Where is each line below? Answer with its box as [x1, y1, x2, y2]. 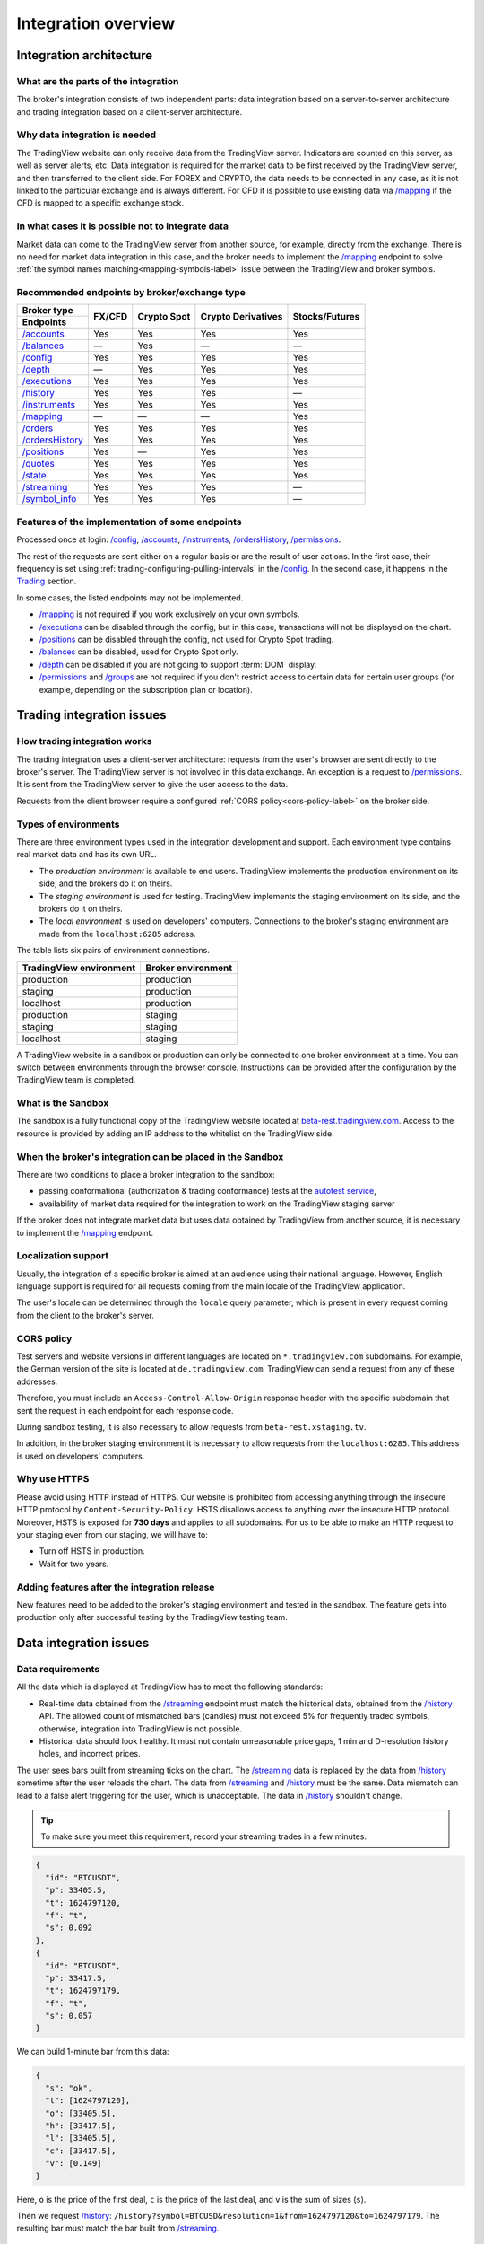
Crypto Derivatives [200, 310, 283, 322]
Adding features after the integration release [16, 1581, 215, 1593]
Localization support [16, 1249, 109, 1262]
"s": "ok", [45, 2082, 93, 2093]
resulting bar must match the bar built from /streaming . [16, 2222, 220, 2234]
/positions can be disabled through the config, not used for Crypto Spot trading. [39, 634, 334, 644]
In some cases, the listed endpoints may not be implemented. [16, 592, 244, 603]
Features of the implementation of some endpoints [16, 515, 242, 528]
